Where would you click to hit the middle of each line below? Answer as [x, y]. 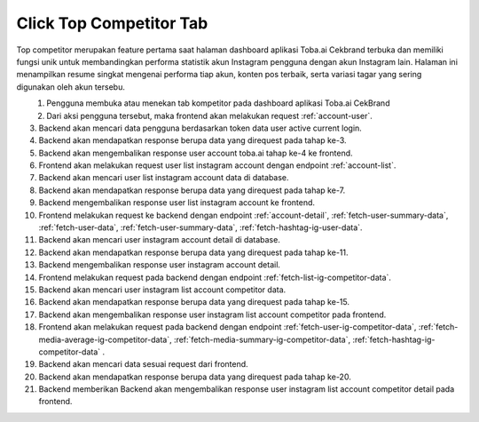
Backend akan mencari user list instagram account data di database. [164, 178]
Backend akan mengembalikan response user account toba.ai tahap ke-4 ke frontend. [196, 153]
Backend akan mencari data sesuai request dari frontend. [143, 364]
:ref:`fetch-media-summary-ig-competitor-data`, [262, 339]
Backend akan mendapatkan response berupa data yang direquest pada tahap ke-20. [195, 377]
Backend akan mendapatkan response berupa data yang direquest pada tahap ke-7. [192, 190]
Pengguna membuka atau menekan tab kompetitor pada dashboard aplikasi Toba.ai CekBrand [218, 103]
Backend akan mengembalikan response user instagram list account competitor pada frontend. [212, 315]
